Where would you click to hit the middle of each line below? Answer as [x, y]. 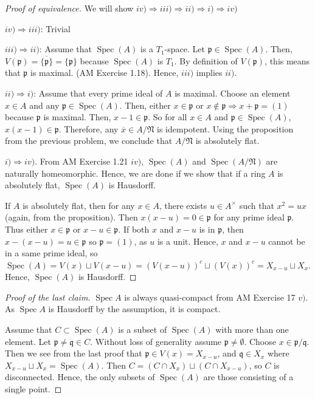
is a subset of [143, 329]
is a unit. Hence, [188, 241]
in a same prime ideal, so [51, 253]
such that [257, 205]
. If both [134, 229]
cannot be [287, 241]
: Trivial [55, 28]
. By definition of [206, 60]
